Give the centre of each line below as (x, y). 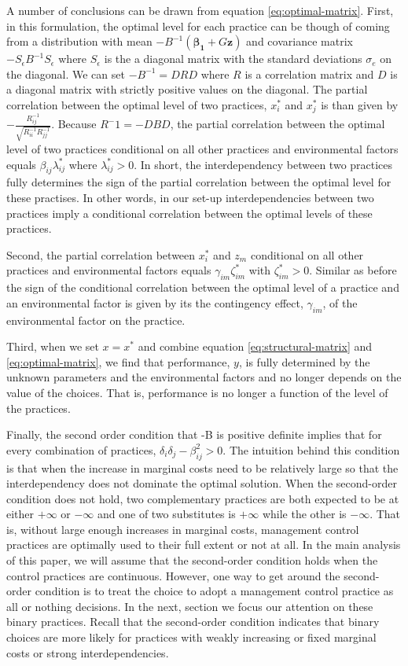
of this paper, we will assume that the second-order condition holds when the (192, 560)
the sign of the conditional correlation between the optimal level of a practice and (203, 287)
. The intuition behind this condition (311, 449)
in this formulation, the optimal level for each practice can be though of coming (198, 26)
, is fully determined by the (304, 361)
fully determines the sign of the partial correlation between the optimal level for (199, 182)
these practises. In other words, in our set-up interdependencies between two (190, 197)
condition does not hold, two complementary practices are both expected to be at (203, 498)
